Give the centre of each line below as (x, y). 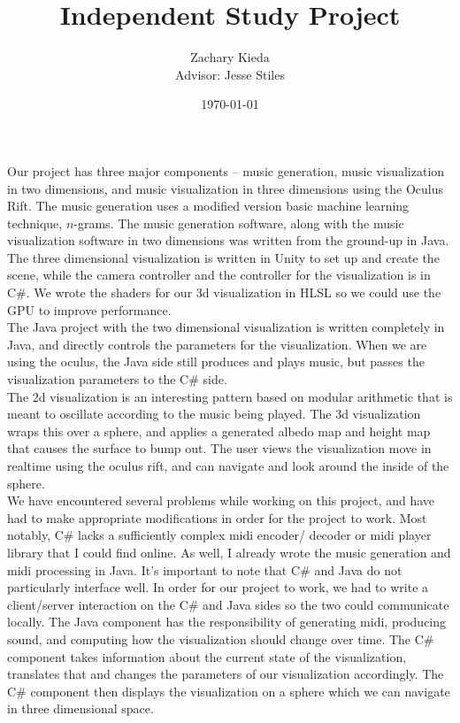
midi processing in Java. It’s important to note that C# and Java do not (205, 569)
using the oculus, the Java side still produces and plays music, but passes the (216, 361)
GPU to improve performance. (89, 309)
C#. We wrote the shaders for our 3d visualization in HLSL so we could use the (224, 292)
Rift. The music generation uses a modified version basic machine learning (208, 206)
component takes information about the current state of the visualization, (207, 656)
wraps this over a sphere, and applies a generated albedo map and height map (219, 431)
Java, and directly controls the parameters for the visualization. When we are (217, 344)
